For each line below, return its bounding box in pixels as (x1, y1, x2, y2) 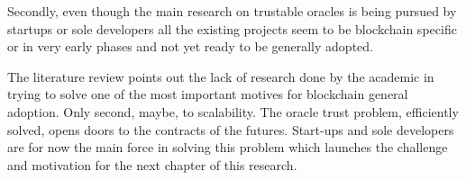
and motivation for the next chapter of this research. (7, 155, 297, 174)
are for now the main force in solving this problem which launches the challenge (7, 138, 448, 157)
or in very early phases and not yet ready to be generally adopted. (7, 37, 373, 56)
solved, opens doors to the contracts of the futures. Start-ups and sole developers (7, 120, 454, 139)
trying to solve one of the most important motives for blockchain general (7, 85, 408, 103)
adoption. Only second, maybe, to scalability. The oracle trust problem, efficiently (7, 102, 459, 121)
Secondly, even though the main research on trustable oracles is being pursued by (7, 2, 457, 20)
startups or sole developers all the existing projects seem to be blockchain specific (7, 19, 457, 38)
